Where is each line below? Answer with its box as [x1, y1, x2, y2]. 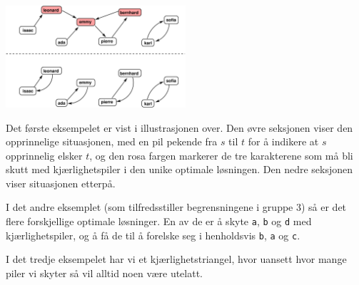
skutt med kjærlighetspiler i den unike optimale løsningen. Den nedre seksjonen [6, 162, 353, 177]
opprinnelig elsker [6, 147, 83, 162]
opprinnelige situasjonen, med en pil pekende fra [6, 134, 218, 149]
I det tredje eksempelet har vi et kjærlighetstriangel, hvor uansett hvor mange [6, 252, 347, 266]
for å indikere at [248, 134, 319, 149]
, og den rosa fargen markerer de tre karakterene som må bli [89, 147, 353, 162]
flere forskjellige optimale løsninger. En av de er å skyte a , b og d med [6, 214, 312, 229]
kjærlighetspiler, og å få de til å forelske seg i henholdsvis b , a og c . [6, 227, 300, 242]
